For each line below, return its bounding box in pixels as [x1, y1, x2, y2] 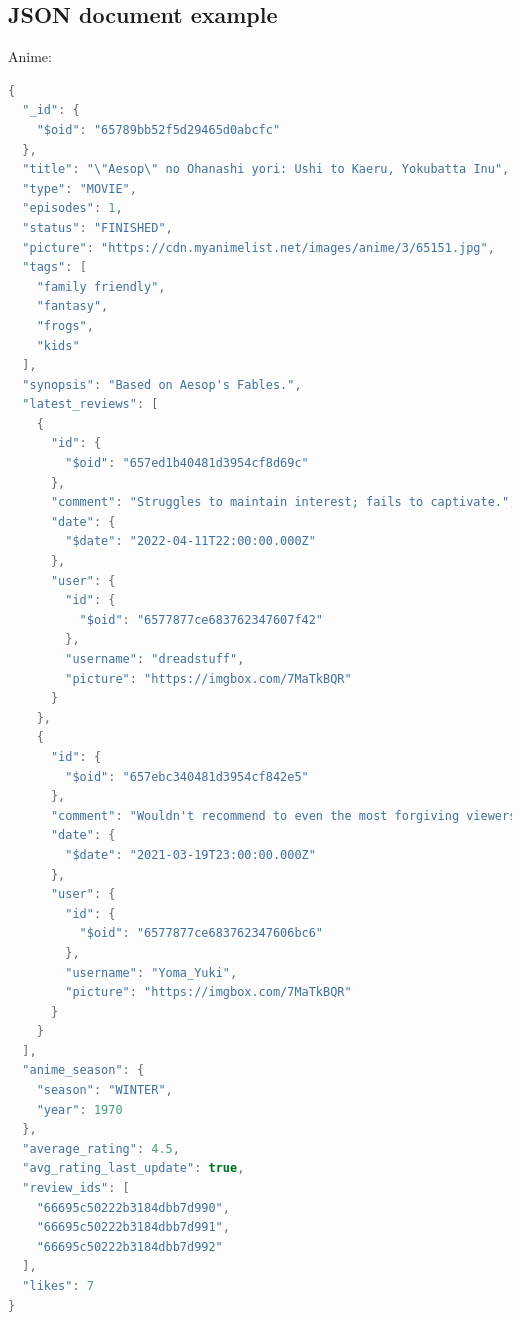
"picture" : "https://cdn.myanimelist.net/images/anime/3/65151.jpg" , [22, 240, 495, 255]
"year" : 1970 [36, 1102, 123, 1117]
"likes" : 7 [22, 1279, 94, 1294]
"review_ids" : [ [22, 1181, 130, 1196]
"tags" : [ [22, 260, 87, 275]
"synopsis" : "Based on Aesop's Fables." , [22, 377, 302, 392]
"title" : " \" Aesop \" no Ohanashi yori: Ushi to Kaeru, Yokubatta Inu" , [22, 162, 510, 177]
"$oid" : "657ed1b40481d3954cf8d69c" [65, 456, 309, 471]
